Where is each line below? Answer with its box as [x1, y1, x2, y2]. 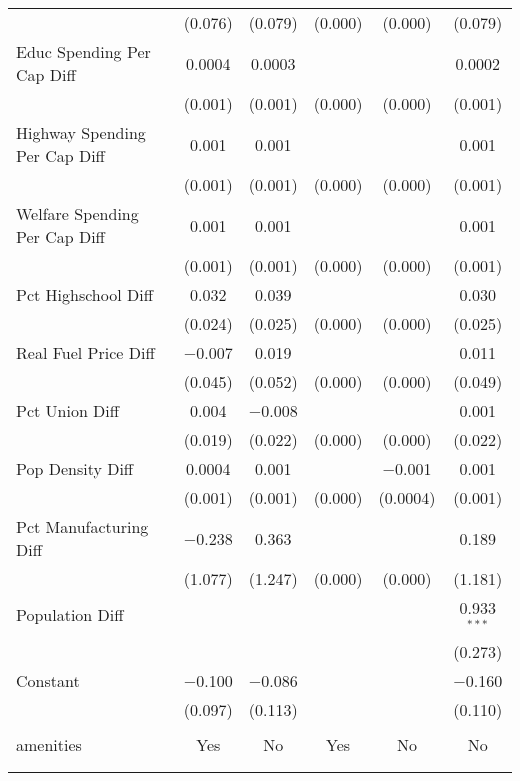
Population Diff [16, 603, 124, 627]
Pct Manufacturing [16, 515, 149, 538]
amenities [16, 732, 82, 756]
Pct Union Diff [16, 399, 120, 422]
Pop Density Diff [16, 457, 134, 480]
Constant [16, 668, 80, 692]
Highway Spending [16, 121, 146, 144]
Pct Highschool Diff [16, 283, 153, 306]
